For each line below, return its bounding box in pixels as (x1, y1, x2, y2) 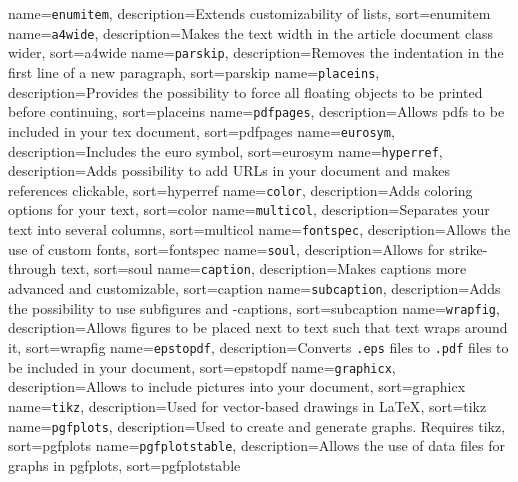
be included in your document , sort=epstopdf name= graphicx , (8, 356, 396, 377)
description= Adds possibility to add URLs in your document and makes (8, 160, 450, 181)
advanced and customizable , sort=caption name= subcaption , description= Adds (8, 278, 501, 299)
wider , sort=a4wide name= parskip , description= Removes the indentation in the (8, 42, 504, 63)
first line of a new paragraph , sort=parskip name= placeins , (8, 61, 380, 82)
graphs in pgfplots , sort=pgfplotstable (8, 454, 241, 475)
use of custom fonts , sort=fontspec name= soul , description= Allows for (8, 238, 445, 259)
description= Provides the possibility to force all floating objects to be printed (8, 81, 483, 102)
